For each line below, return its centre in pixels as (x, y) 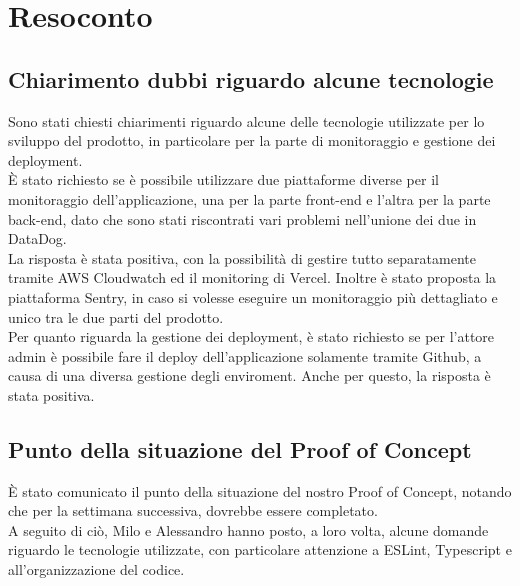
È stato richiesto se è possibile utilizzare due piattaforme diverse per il (223, 179)
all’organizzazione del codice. (96, 569)
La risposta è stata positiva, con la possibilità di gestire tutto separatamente (242, 257)
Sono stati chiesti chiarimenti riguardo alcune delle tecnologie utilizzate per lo (246, 120)
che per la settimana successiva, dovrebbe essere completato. (193, 510)
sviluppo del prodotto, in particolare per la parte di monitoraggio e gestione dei (252, 140)
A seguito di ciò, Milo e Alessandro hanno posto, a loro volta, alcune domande (248, 529)
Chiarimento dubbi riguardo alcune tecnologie (251, 78)
